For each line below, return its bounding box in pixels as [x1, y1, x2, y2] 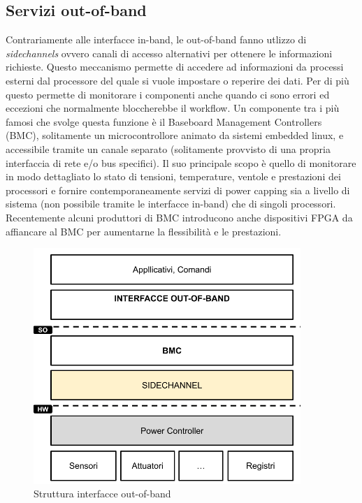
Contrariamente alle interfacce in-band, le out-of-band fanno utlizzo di [6, 32, 307, 47]
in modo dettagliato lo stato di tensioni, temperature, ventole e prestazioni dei [6, 169, 341, 184]
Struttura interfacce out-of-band [34, 486, 171, 501]
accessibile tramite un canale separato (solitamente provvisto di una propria [6, 141, 331, 156]
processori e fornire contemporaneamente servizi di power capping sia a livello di [6, 182, 350, 197]
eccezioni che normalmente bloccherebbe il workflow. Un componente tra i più [6, 101, 340, 115]
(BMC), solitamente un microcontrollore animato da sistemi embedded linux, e [6, 128, 344, 143]
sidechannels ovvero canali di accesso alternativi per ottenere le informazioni [6, 45, 333, 60]
